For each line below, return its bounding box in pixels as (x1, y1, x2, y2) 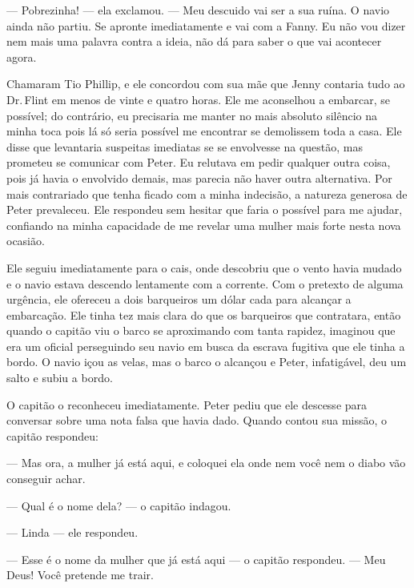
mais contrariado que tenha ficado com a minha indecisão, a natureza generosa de (6, 185, 408, 202)
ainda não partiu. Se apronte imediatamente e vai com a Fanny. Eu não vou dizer (6, 17, 406, 34)
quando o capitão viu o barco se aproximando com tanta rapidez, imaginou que (6, 322, 396, 339)
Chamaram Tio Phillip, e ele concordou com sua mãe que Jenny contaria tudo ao (6, 75, 405, 92)
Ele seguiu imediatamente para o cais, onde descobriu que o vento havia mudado (6, 259, 402, 276)
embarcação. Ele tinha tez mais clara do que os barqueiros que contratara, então (6, 306, 401, 323)
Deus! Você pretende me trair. (6, 566, 154, 583)
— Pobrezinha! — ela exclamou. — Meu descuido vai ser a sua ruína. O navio (6, 2, 390, 18)
